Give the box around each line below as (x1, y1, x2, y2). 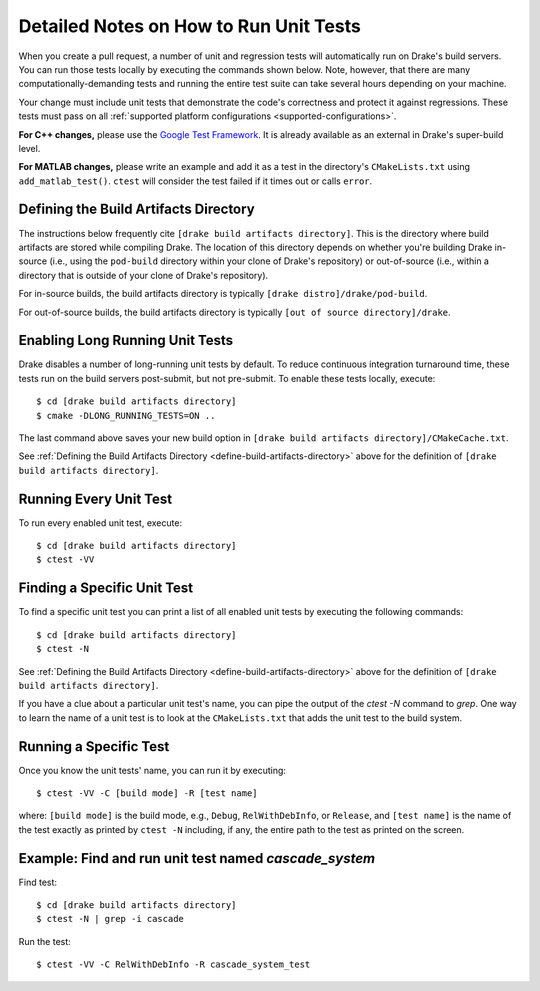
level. (18, 142, 41, 154)
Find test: (18, 876, 58, 888)
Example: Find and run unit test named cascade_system (18, 850, 375, 867)
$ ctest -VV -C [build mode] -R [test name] (36, 788, 259, 799)
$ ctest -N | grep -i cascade (36, 913, 185, 925)
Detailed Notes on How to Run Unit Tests (18, 15, 362, 37)
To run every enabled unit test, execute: (18, 516, 183, 529)
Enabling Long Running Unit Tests (18, 332, 234, 349)
